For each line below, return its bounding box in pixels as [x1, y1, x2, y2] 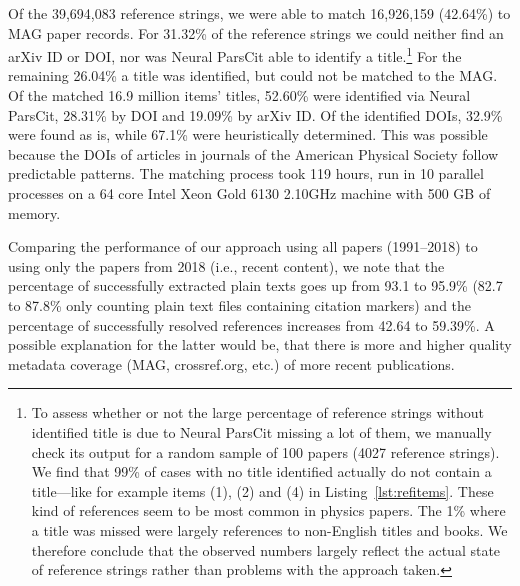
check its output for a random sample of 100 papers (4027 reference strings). [31, 441, 500, 462]
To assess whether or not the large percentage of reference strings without [31, 402, 484, 423]
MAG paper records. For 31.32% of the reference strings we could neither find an [8, 22, 504, 43]
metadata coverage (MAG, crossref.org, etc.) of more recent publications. [8, 353, 455, 374]
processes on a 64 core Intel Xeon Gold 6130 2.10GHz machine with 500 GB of [8, 183, 491, 203]
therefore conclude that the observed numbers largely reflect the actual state [31, 539, 501, 560]
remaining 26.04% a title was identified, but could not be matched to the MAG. [8, 65, 498, 86]
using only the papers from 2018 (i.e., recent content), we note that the [8, 255, 445, 276]
